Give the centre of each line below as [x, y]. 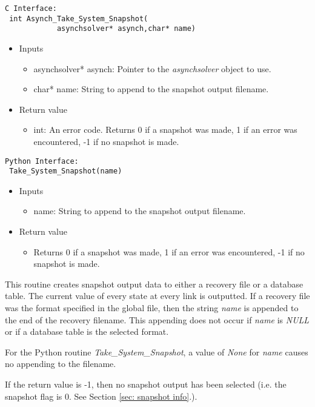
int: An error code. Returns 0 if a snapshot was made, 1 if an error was [165, 129]
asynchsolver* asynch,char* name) [126, 29]
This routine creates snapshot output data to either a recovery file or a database [154, 284]
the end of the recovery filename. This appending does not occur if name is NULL [157, 319]
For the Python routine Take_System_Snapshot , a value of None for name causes [157, 351]
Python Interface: [42, 161]
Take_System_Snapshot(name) [66, 171]
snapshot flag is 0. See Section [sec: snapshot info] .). [101, 396]
